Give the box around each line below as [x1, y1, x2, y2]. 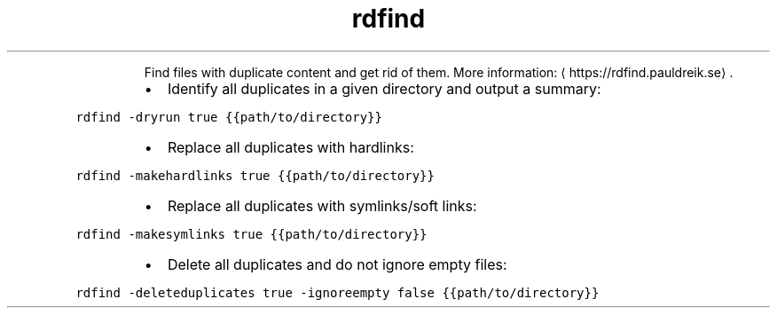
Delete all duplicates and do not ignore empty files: [167, 255, 507, 273]
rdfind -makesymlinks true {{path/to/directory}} [75, 226, 428, 241]
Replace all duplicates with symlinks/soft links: [167, 196, 477, 215]
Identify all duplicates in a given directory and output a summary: [167, 79, 601, 98]
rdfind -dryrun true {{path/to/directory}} [75, 109, 382, 124]
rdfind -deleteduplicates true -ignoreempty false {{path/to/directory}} [75, 285, 600, 300]
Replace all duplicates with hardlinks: [167, 138, 414, 156]
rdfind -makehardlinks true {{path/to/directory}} [75, 168, 435, 183]
